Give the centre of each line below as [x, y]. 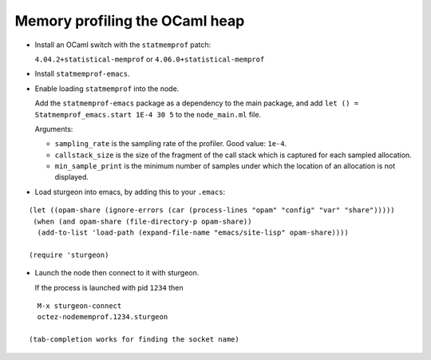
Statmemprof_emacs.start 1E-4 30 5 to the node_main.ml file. [148, 114]
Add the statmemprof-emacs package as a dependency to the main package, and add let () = [197, 103]
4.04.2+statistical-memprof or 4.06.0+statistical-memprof [150, 59]
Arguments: [54, 129]
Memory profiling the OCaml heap [130, 21]
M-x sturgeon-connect [79, 306]
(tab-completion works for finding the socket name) [134, 340]
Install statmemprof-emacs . [82, 74]
